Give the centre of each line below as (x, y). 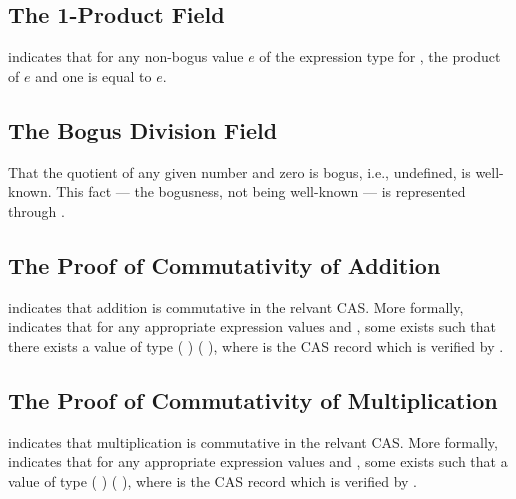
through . (36, 210)
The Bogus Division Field (143, 129)
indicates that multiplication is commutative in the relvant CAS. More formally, (253, 441)
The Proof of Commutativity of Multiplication (253, 399)
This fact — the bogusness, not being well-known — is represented (261, 191)
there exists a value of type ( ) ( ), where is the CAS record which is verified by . (256, 345)
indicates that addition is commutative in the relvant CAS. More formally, (236, 306)
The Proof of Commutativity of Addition (224, 264)
